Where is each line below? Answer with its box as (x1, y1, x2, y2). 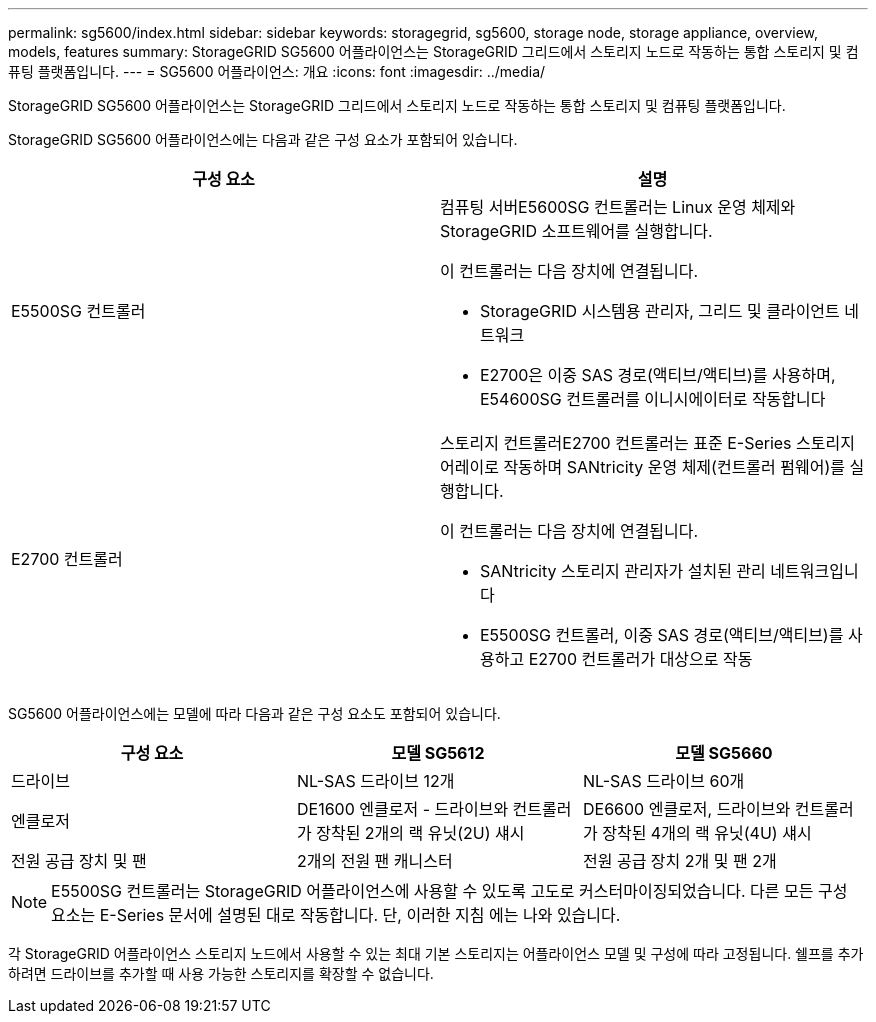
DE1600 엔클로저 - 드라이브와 (296, 799, 509, 819)
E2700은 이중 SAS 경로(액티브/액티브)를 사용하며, (480, 365, 836, 385)
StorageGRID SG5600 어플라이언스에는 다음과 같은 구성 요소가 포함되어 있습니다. (8, 131, 518, 148)
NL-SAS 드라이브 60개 (582, 771, 745, 791)
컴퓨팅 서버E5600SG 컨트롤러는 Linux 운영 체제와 (440, 197, 796, 217)
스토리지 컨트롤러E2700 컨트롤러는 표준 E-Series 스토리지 (440, 433, 855, 453)
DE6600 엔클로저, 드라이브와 (582, 799, 791, 819)
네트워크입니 (770, 561, 859, 581)
